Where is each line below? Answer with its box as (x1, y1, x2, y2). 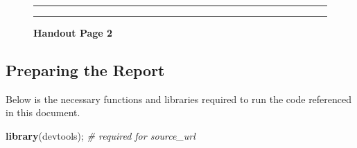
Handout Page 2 (33, 26, 113, 39)
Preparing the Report (6, 59, 165, 80)
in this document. (6, 105, 80, 120)
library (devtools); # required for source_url (6, 128, 195, 142)
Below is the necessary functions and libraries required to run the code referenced (6, 91, 352, 106)
